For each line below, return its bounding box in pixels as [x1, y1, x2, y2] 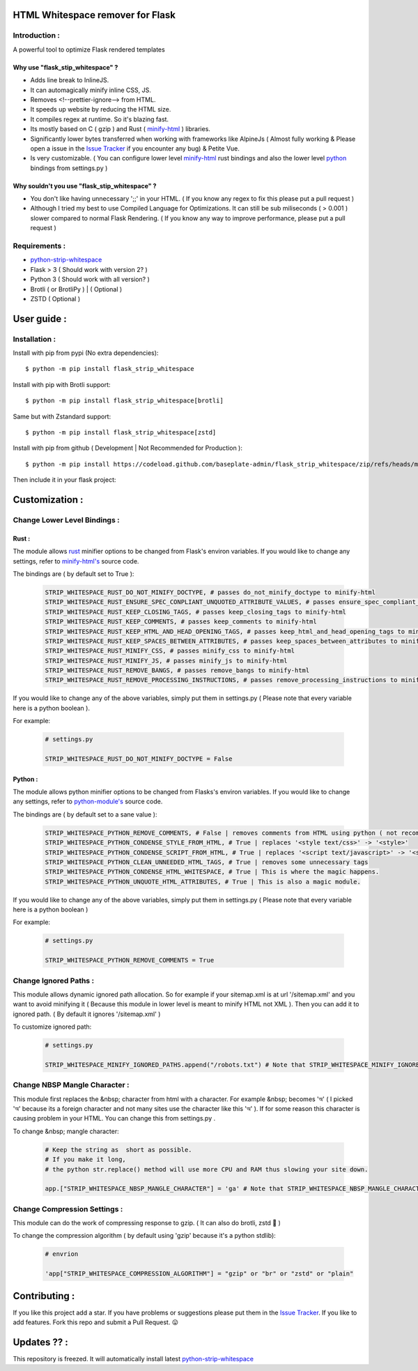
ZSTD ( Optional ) [30, 294, 81, 303]
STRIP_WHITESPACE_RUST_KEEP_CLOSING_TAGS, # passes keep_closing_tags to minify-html [45, 607, 346, 616]
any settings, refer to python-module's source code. [13, 797, 163, 805]
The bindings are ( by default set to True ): [13, 569, 134, 578]
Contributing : [13, 1290, 75, 1302]
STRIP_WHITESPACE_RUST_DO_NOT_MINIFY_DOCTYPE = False [45, 755, 233, 763]
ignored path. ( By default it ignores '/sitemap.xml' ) [13, 1010, 161, 1018]
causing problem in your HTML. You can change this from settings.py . [13, 1114, 216, 1123]
